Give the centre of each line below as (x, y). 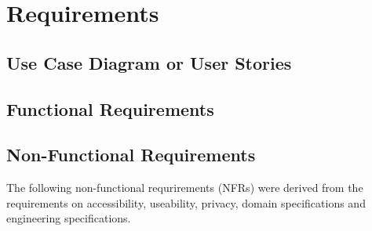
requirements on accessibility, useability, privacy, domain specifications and (186, 202)
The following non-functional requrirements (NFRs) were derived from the (185, 188)
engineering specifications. (69, 218)
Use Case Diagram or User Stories (149, 62)
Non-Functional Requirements (131, 155)
